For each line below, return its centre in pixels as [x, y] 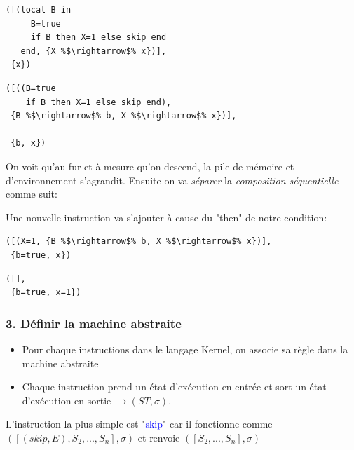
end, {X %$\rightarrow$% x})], [94, 51]
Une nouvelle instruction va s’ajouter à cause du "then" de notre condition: [166, 217]
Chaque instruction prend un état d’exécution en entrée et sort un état [174, 387]
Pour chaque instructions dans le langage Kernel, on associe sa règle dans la [185, 349]
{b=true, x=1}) [46, 293]
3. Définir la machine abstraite [94, 323]
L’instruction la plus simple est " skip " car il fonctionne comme [139, 424]
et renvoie [159, 437]
